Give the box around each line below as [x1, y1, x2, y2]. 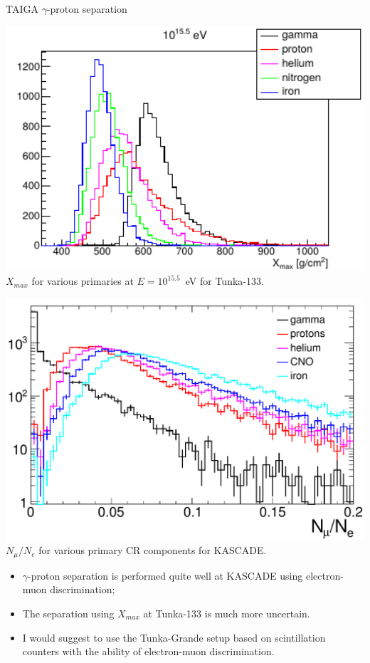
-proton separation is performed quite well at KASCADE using [28, 568, 303, 583]
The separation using [22, 606, 115, 620]
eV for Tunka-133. [185, 273, 264, 288]
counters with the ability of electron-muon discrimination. [22, 644, 275, 659]
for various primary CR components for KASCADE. [38, 543, 267, 558]
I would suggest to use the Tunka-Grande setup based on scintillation [22, 630, 326, 644]
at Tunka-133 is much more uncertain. [143, 606, 310, 620]
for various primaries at [31, 273, 134, 288]
